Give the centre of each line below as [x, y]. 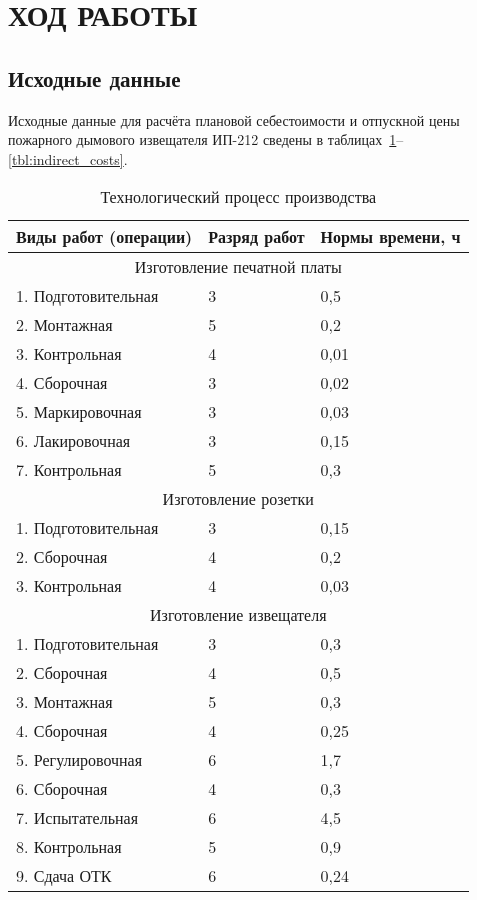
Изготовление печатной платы [238, 267]
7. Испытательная [77, 818]
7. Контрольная [69, 470]
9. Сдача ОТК [64, 876]
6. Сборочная [62, 789]
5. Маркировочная [79, 412]
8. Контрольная [69, 847]
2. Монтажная [64, 325]
